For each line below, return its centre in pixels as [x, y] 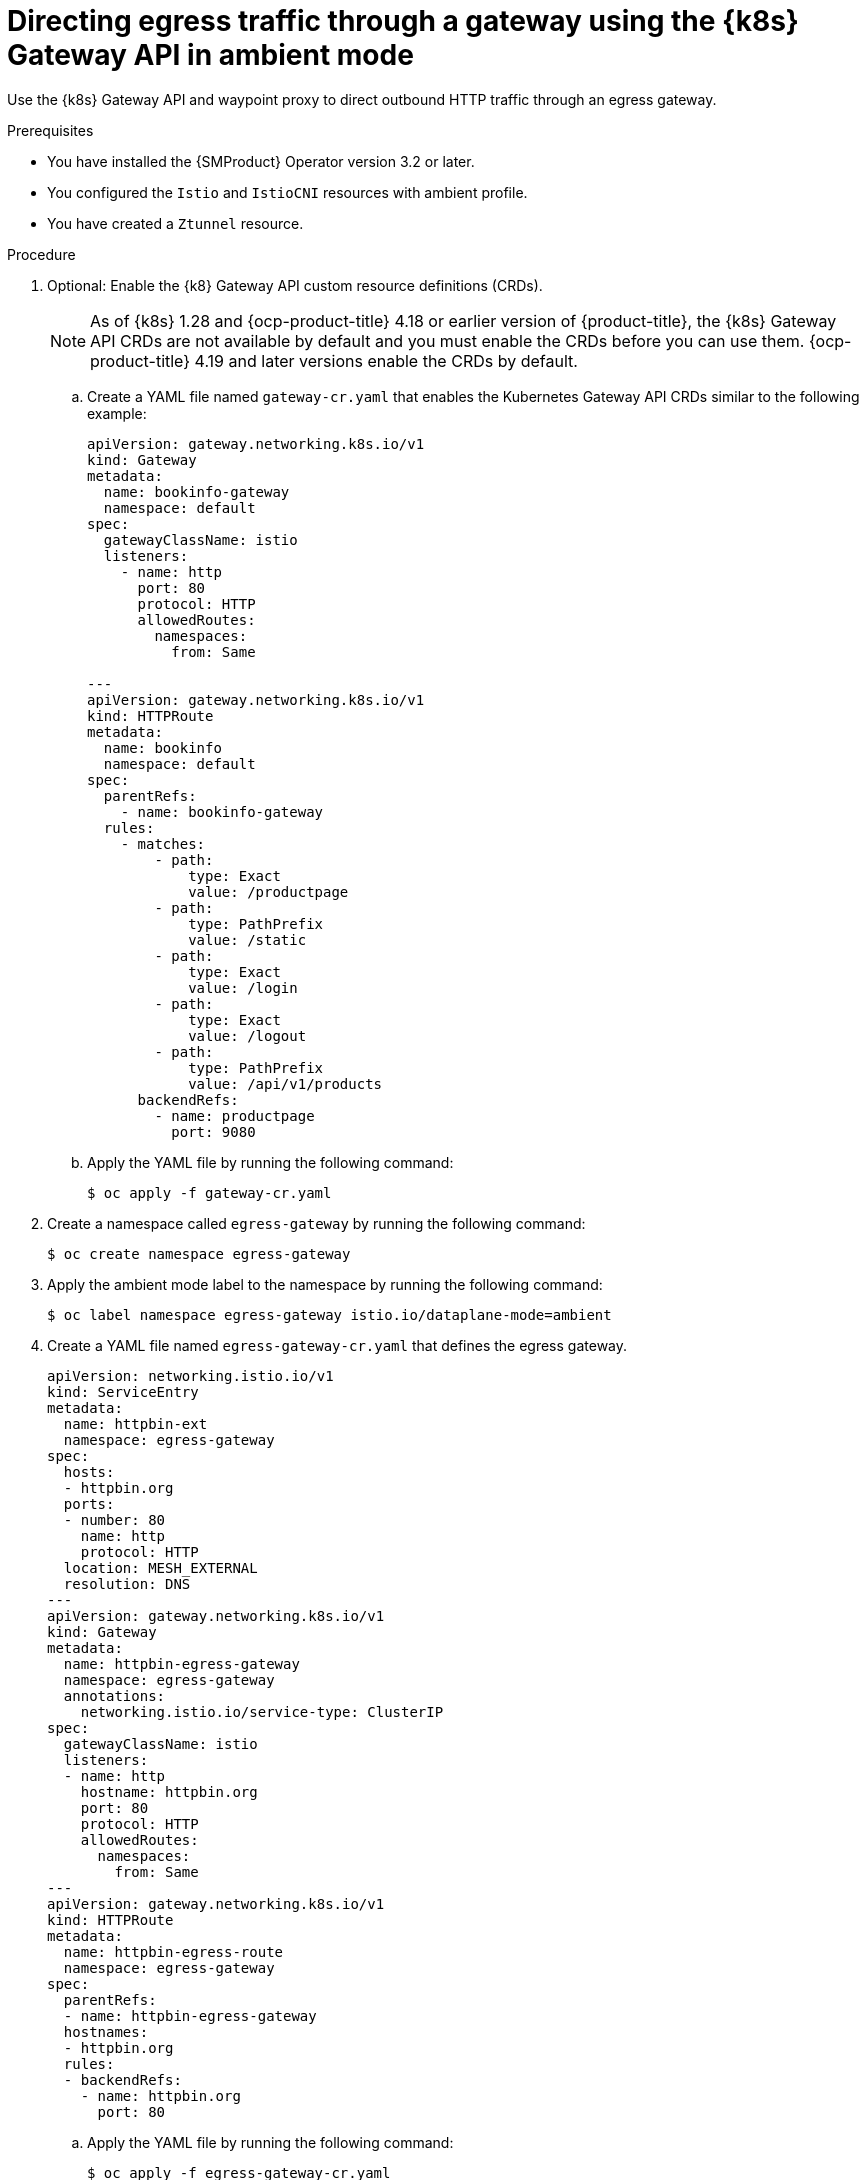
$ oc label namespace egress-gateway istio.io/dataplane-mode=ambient [329, 1314]
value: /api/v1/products [285, 1083]
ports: [89, 1503]
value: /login [243, 987]
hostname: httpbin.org [169, 1791]
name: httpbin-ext [135, 1423]
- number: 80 [114, 1519]
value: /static [247, 939]
